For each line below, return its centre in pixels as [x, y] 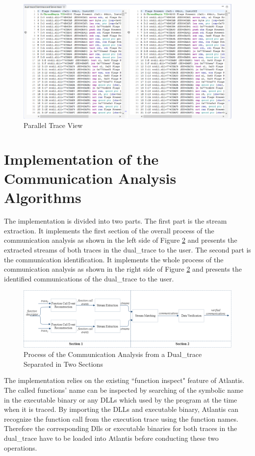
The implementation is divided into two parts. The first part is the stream [115, 221]
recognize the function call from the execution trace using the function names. [121, 418]
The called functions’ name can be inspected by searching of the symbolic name [124, 390]
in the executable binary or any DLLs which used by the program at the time [121, 399]
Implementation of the [81, 159]
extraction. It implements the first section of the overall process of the [109, 230]
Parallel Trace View [53, 125]
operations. [21, 447]
